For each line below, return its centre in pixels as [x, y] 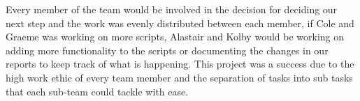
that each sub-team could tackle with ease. [97, 91]
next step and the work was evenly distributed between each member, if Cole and [180, 23]
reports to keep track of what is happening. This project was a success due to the [180, 64]
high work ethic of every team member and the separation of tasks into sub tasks [179, 77]
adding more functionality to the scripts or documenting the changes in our [167, 50]
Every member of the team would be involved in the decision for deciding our [172, 9]
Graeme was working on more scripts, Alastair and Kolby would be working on [175, 37]
